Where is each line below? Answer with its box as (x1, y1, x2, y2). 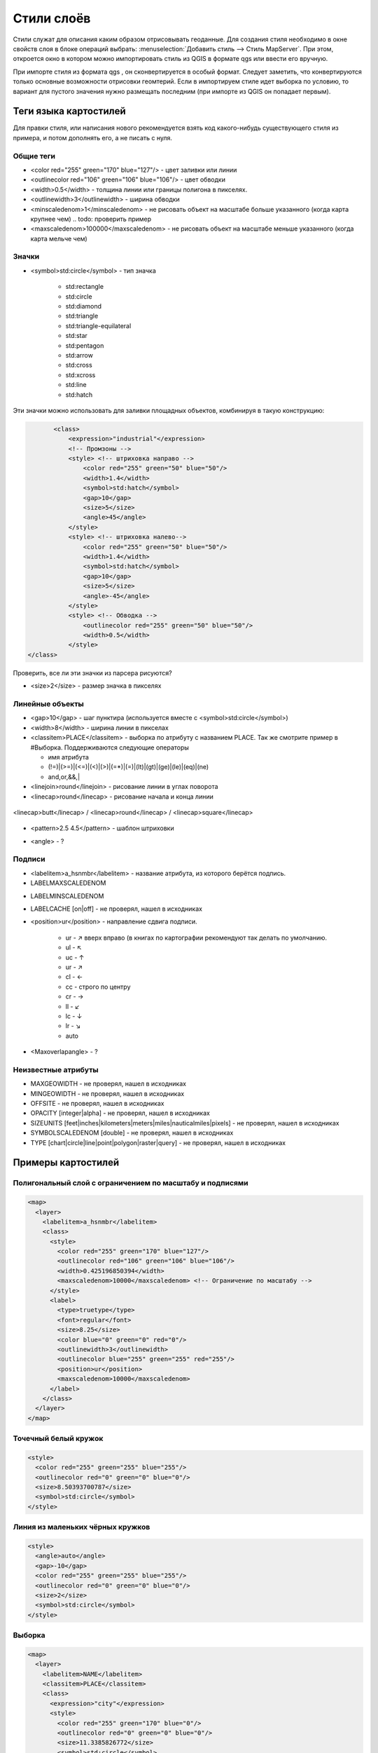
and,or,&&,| (48, 772, 80, 781)
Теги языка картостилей (13, 105, 126, 117)
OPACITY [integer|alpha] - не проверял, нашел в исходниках (30, 1109, 210, 1118)
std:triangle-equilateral (65, 321, 132, 330)
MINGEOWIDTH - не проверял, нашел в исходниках (30, 1089, 185, 1097)
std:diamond (65, 302, 101, 310)
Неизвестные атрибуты (13, 1064, 99, 1074)
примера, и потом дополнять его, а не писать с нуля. (13, 133, 173, 142)
